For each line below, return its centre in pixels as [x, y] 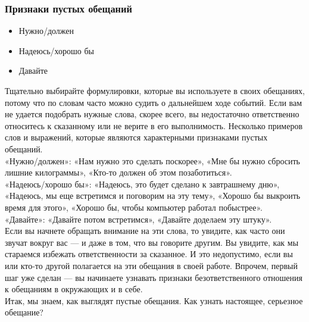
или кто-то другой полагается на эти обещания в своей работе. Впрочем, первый [152, 265]
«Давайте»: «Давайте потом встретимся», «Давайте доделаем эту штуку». [138, 219]
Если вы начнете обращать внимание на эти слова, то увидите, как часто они [145, 231]
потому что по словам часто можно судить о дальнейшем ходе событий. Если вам [154, 102]
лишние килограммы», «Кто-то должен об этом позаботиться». [118, 172]
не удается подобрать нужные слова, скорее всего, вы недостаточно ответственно [152, 114]
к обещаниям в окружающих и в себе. [74, 289]
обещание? [24, 312]
